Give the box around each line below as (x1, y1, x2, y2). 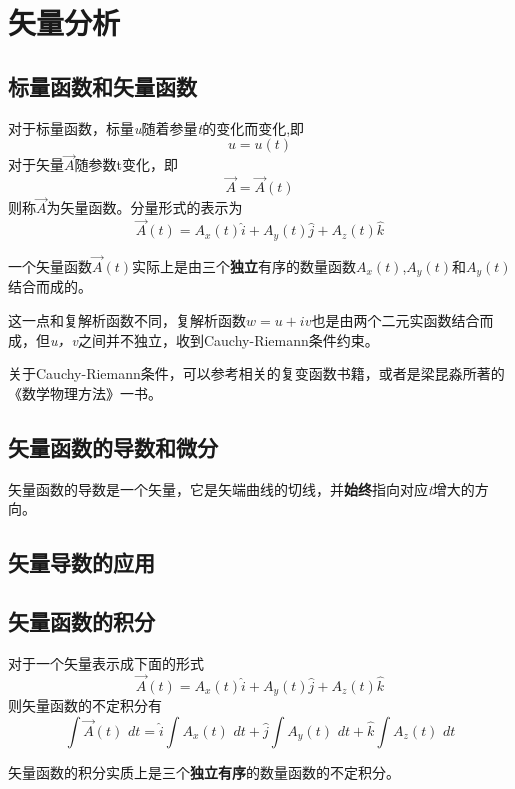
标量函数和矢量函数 (8, 70, 197, 101)
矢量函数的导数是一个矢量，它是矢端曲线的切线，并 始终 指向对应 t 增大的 (8, 478, 475, 499)
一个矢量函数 (8, 255, 92, 276)
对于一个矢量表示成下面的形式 (8, 652, 204, 673)
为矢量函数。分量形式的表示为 (46, 197, 243, 218)
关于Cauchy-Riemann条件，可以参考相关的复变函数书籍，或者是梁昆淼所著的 (8, 363, 505, 384)
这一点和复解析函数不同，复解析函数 (8, 309, 246, 330)
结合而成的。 (8, 276, 92, 297)
